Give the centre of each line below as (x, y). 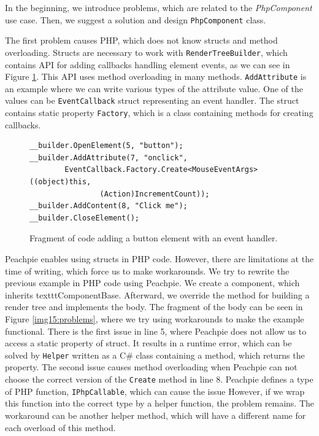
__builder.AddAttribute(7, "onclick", (109, 158)
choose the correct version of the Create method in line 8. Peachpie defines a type (159, 379)
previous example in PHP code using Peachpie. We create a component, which (152, 283)
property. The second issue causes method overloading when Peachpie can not (151, 367)
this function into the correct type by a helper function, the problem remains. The (159, 403)
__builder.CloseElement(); (84, 218)
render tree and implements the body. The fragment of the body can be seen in (154, 307)
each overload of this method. (60, 427)
